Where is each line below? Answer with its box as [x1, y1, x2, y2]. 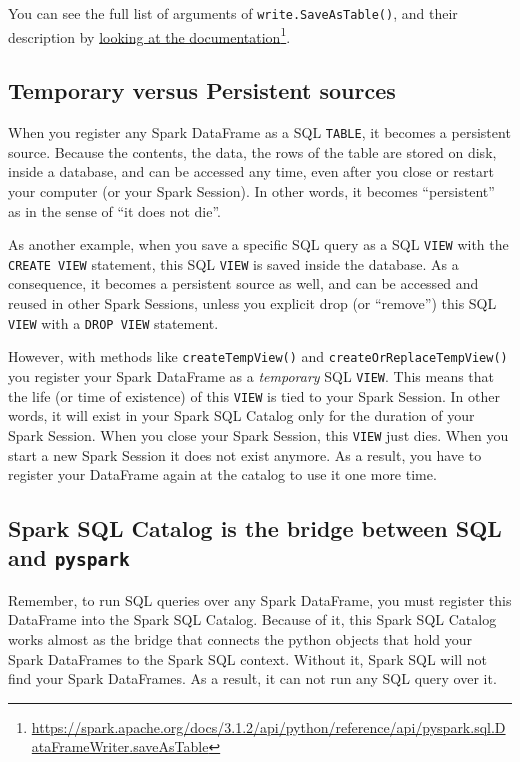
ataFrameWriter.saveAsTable [31, 736, 209, 757]
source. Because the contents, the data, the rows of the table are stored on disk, [8, 141, 497, 162]
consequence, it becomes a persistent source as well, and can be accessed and [8, 273, 479, 294]
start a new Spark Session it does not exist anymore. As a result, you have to [8, 444, 482, 465]
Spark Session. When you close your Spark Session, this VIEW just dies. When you [8, 424, 509, 445]
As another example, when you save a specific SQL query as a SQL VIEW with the [8, 234, 509, 255]
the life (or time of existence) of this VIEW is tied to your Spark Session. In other [8, 385, 500, 406]
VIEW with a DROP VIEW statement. [8, 312, 219, 333]
